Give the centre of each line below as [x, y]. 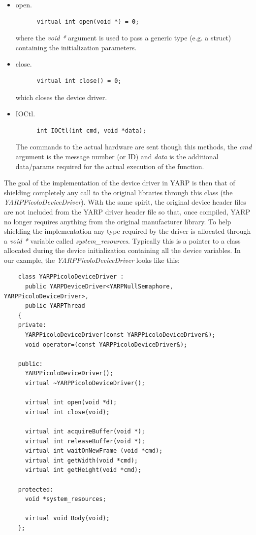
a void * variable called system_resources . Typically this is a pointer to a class [122, 240]
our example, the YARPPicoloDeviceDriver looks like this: [92, 260]
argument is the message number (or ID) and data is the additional [117, 156]
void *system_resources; [65, 499]
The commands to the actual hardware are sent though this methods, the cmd [134, 147]
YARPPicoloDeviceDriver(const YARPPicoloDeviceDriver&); [120, 335]
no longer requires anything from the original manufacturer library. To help [118, 221]
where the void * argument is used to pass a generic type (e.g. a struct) [123, 38]
